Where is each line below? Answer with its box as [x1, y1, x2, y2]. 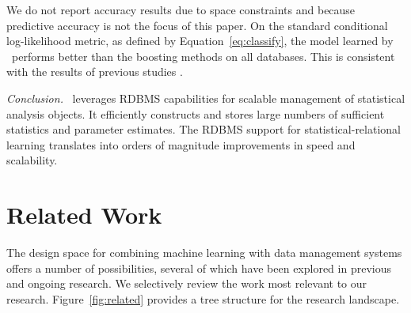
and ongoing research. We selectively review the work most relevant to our [6, 275, 367, 292]
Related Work [6, 198, 162, 231]
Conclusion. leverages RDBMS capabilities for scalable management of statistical [6, 89, 405, 106]
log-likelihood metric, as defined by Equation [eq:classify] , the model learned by [6, 32, 394, 49]
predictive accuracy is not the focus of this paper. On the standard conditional [6, 17, 388, 33]
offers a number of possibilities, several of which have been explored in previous [6, 259, 391, 276]
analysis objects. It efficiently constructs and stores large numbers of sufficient [6, 105, 385, 122]
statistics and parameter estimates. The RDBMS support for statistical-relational [6, 121, 401, 138]
